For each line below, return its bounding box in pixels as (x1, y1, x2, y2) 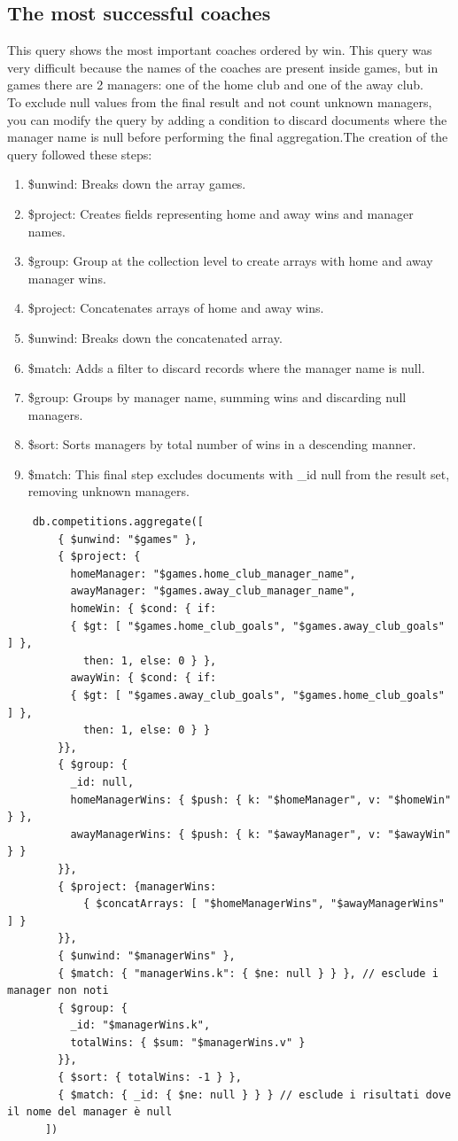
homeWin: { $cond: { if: (70, 602, 217, 616)
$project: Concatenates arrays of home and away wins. (27, 299, 324, 317)
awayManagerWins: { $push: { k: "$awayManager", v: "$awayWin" (70, 827, 452, 841)
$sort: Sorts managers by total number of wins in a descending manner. (27, 435, 416, 454)
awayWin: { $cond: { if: (70, 671, 217, 685)
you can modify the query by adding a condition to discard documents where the (7, 110, 447, 128)
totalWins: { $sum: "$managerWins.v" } (70, 1036, 306, 1049)
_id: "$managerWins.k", (70, 1019, 211, 1032)
